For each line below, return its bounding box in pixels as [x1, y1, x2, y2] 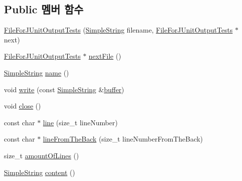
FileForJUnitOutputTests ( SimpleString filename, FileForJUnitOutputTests [4, 25, 233, 35]
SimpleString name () [4, 67, 69, 77]
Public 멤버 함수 [4, 1, 83, 17]
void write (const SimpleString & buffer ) [4, 84, 124, 94]
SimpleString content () [4, 167, 75, 177]
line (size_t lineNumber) [43, 117, 118, 127]
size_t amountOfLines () [4, 150, 79, 160]
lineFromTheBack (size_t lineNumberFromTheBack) [43, 134, 203, 144]
